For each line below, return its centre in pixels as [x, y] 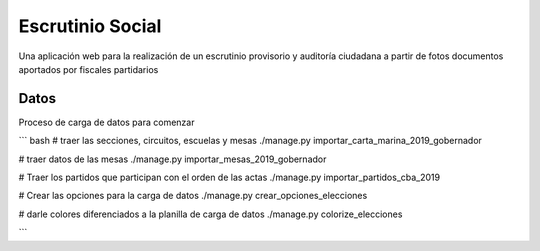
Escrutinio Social [90, 26]
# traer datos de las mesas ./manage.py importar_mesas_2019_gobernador [172, 159]
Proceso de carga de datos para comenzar [106, 122]
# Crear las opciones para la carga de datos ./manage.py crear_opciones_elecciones [193, 196]
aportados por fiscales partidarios [88, 69]
